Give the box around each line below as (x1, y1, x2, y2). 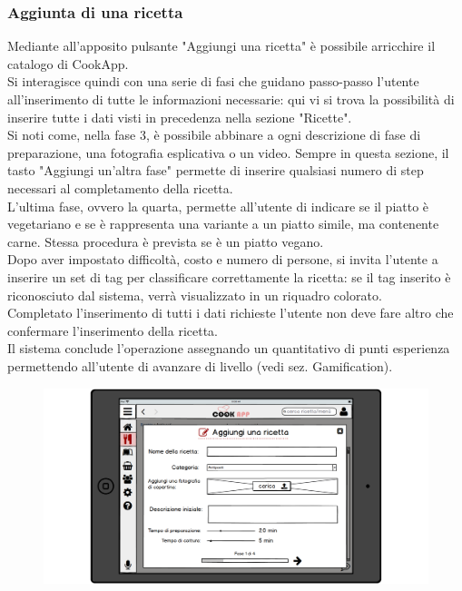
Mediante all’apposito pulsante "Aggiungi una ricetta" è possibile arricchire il (7, 36, 436, 55)
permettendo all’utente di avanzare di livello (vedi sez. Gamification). (7, 356, 393, 375)
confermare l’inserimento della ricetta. (7, 320, 219, 340)
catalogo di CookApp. (7, 54, 129, 73)
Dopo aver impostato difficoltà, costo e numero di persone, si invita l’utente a (7, 250, 438, 269)
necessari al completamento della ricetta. (7, 178, 233, 197)
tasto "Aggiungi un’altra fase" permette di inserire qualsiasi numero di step (7, 161, 424, 180)
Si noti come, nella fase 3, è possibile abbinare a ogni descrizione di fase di (7, 125, 421, 144)
